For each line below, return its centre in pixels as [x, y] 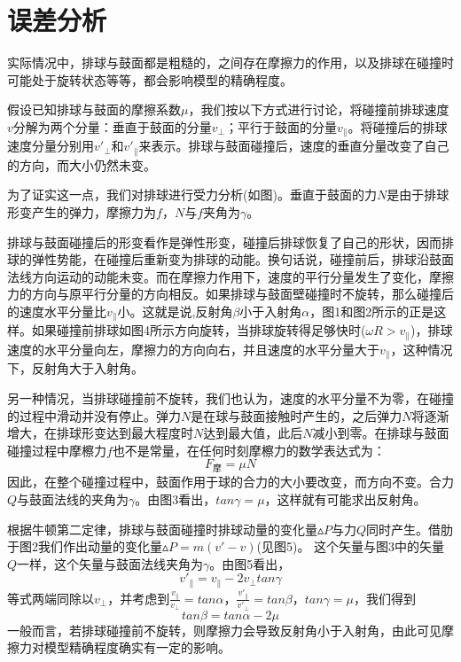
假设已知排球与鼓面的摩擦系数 [94, 109]
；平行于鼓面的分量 [281, 126]
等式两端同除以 [51, 598]
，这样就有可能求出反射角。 [345, 499]
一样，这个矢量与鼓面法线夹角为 [110, 563]
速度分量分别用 [51, 146]
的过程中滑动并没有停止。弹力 [94, 415]
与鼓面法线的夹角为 [73, 499]
